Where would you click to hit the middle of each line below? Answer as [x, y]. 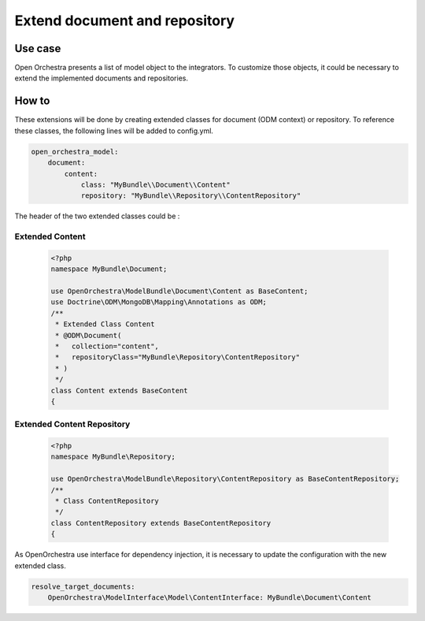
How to [32, 101]
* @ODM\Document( [89, 335]
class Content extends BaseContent [119, 390]
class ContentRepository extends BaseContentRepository [161, 523]
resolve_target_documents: [83, 586]
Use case [38, 48]
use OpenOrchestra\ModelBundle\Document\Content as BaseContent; [179, 291]
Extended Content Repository [72, 424]
